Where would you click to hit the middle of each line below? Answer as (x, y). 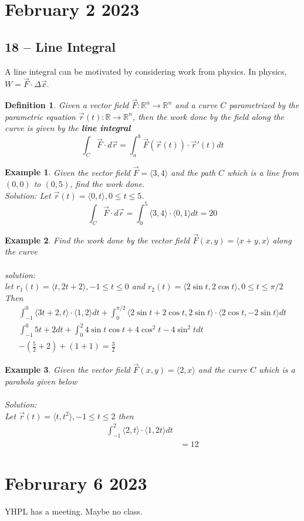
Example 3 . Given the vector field (67, 370)
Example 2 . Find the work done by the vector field (97, 240)
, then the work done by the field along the (208, 116)
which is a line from (263, 172)
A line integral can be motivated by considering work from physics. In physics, (146, 71)
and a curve (196, 105)
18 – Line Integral (60, 46)
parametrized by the (264, 105)
